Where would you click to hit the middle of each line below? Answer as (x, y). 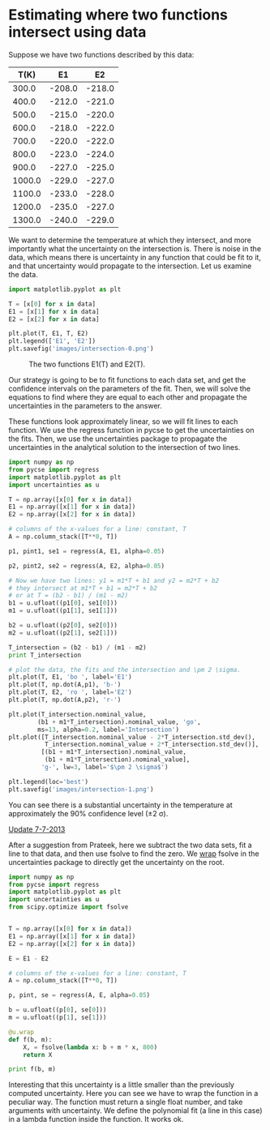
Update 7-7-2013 (37, 829)
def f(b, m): (30, 1039)
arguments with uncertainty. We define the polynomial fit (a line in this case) (135, 1111)
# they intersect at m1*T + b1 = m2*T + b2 (83, 588)
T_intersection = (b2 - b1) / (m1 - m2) (78, 647)
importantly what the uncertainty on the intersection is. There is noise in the (135, 248)
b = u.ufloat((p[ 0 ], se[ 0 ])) (58, 1010)
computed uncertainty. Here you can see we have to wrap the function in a (133, 1094)
